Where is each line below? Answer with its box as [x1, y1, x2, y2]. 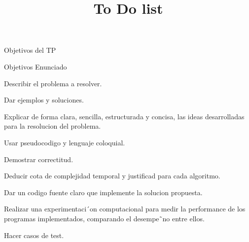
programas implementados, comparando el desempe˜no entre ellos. [4, 213, 205, 223]
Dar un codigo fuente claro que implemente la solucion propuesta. [4, 187, 203, 197]
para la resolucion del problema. [4, 121, 101, 131]
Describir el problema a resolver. [4, 78, 102, 88]
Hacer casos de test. [4, 230, 64, 240]
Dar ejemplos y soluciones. [4, 95, 84, 105]
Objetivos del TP [4, 45, 56, 55]
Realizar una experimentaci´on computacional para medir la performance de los [4, 204, 246, 214]
